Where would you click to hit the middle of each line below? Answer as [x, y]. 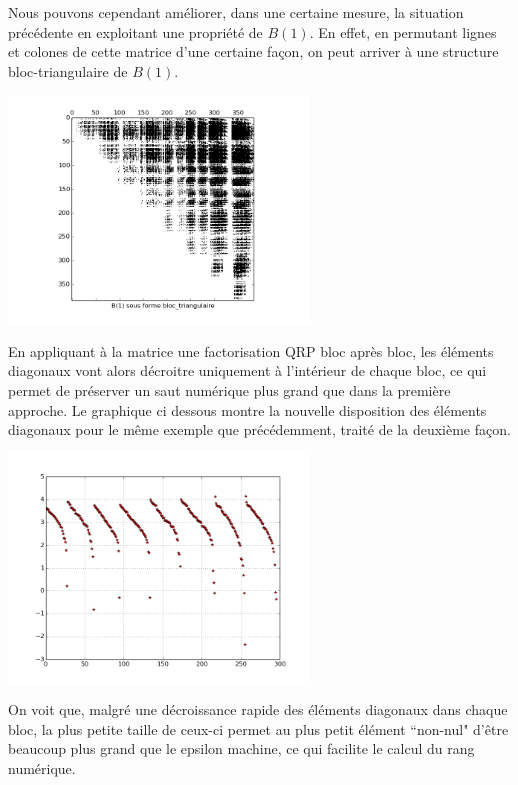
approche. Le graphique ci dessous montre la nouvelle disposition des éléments [247, 409]
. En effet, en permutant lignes [403, 31]
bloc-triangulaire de [68, 70]
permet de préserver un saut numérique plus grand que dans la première [229, 390]
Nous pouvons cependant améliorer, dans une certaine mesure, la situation [236, 12]
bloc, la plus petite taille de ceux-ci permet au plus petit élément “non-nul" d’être [258, 728]
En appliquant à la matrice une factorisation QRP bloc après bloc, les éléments [251, 350]
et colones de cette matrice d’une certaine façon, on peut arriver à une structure [253, 51]
